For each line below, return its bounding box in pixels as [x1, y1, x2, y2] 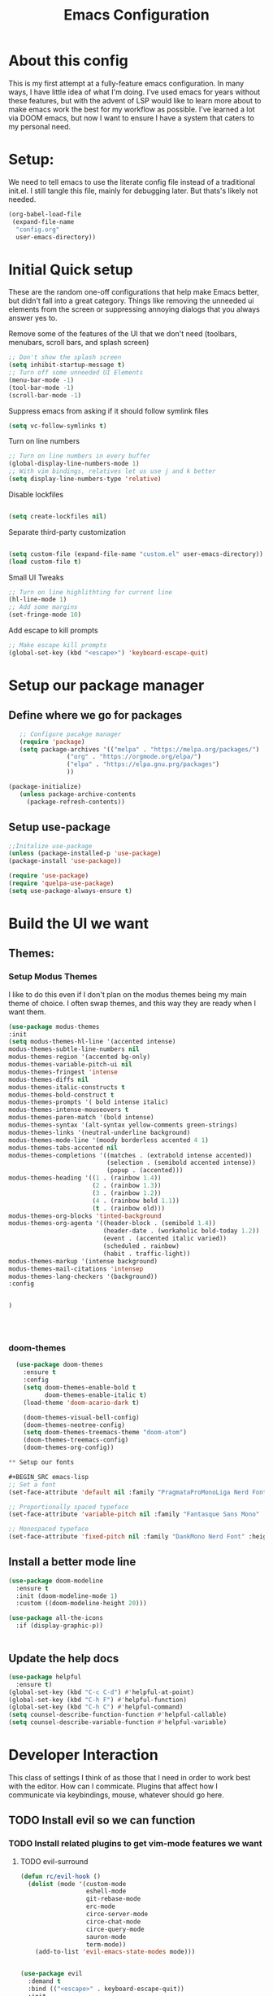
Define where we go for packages [8, 708, 183, 722]
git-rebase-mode [85, 1895, 141, 1903]
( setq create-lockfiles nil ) [8, 512, 107, 520]
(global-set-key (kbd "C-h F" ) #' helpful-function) [8, 1696, 187, 1704]
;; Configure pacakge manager [19, 730, 122, 738]
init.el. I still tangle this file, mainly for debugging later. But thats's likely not [8, 186, 258, 195]
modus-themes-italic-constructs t [8, 1083, 126, 1092]
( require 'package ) [19, 738, 85, 746]
